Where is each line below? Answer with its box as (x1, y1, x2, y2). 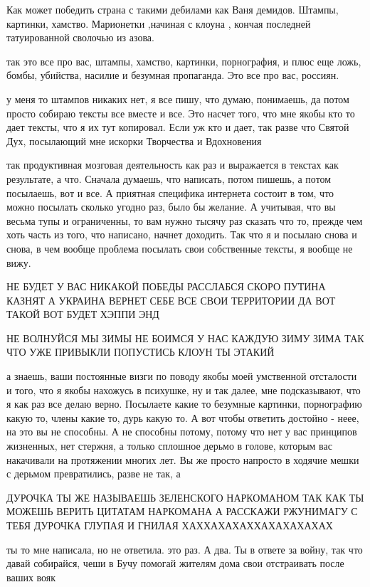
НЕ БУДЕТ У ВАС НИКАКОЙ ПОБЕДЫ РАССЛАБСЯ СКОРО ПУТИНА (6, 279, 326, 294)
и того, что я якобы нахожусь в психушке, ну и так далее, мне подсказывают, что (6, 382, 361, 397)
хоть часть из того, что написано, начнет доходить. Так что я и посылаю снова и (6, 227, 357, 242)
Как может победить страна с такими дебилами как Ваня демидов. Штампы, (6, 2, 339, 16)
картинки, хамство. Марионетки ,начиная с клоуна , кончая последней (6, 16, 311, 31)
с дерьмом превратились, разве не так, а (6, 466, 181, 481)
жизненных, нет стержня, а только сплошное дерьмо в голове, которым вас (6, 438, 332, 453)
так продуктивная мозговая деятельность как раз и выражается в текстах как (6, 157, 339, 172)
